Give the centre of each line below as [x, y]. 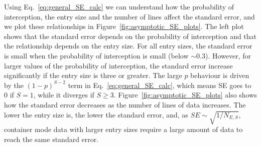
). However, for [228, 55]
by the [14, 85]
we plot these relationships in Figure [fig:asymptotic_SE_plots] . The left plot [124, 26]
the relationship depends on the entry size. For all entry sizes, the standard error [128, 46]
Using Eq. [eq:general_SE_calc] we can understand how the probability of [119, 6]
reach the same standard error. [51, 139]
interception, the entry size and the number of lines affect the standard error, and [129, 16]
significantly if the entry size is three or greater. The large [93, 75]
